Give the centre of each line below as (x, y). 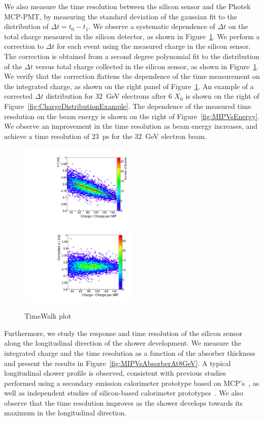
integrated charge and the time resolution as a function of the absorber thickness (130, 353)
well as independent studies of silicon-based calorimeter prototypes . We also (124, 393)
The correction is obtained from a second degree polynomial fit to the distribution (132, 56)
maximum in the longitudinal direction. (65, 413)
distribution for (70, 96)
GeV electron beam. (176, 136)
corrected (19, 96)
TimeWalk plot (48, 316)
